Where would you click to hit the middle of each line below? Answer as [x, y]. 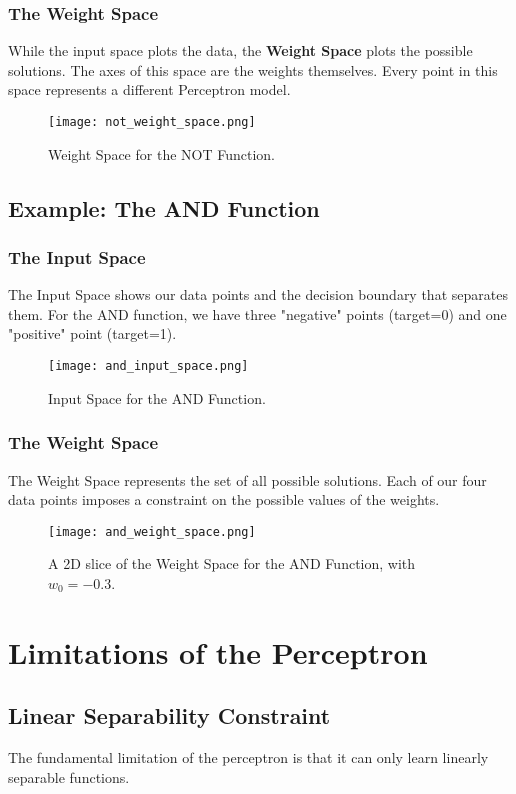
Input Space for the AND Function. [157, 397]
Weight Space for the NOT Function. [161, 153]
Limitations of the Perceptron [218, 651]
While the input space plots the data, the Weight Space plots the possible [240, 50]
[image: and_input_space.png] [148, 366]
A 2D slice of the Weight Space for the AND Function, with [232, 563]
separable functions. [69, 776]
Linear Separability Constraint [169, 715]
